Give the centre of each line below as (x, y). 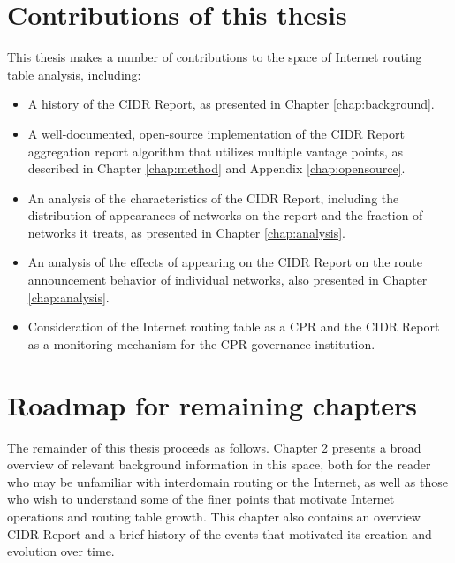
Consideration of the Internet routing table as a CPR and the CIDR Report (234, 327)
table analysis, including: (74, 74)
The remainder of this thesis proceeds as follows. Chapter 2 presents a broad (214, 447)
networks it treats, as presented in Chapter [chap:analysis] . (186, 232)
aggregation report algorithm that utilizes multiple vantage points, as (216, 151)
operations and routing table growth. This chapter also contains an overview (214, 516)
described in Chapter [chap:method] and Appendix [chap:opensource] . (216, 168)
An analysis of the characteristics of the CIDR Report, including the (213, 198)
